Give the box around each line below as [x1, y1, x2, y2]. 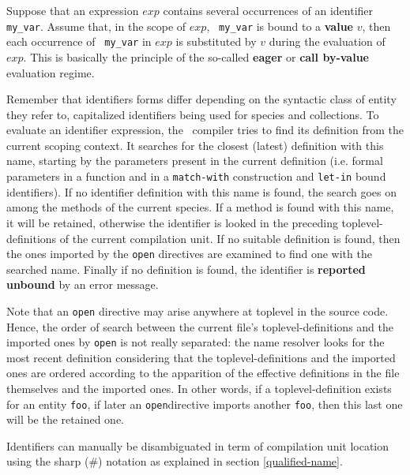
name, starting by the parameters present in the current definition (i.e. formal [6, 152, 383, 169]
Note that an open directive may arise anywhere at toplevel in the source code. [6, 302, 389, 319]
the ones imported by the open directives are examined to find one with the [6, 245, 372, 262]
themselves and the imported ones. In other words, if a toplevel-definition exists [6, 380, 392, 397]
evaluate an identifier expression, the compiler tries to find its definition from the [6, 122, 404, 138]
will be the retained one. [6, 411, 124, 428]
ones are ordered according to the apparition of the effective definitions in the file [6, 365, 400, 381]
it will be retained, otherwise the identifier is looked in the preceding [6, 214, 338, 230]
